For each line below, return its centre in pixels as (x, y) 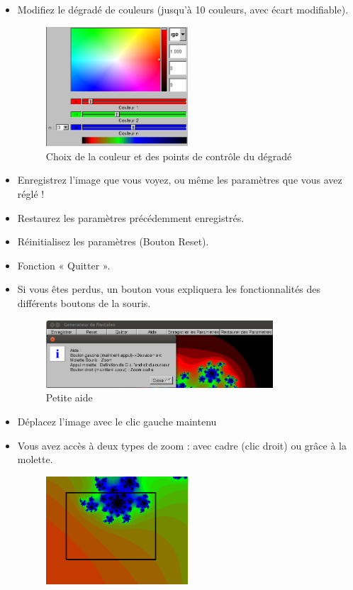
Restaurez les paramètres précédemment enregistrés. (131, 217)
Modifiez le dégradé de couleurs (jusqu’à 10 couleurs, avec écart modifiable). (183, 9)
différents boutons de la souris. (84, 302)
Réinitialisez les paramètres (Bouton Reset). (113, 241)
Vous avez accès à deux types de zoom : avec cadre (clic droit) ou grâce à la (182, 445)
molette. (35, 459)
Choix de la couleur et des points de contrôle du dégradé (169, 156)
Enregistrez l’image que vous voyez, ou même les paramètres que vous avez (180, 180)
